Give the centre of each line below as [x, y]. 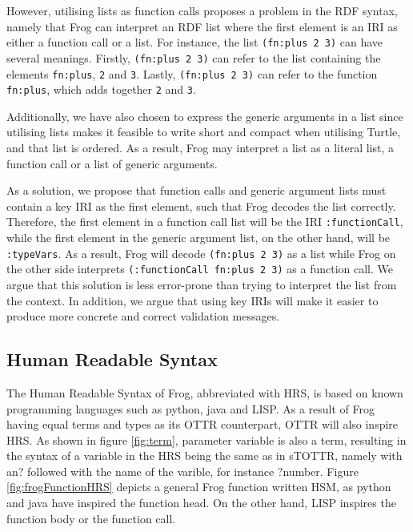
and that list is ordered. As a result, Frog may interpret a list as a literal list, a [200, 147]
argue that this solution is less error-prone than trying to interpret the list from [202, 284]
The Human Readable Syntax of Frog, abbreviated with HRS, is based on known [205, 392]
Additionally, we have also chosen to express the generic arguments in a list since [205, 116]
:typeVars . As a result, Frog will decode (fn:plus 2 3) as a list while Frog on [201, 253]
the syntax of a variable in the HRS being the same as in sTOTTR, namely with [204, 455]
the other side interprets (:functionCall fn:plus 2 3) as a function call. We [200, 269]
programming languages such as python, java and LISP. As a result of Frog [191, 408]
